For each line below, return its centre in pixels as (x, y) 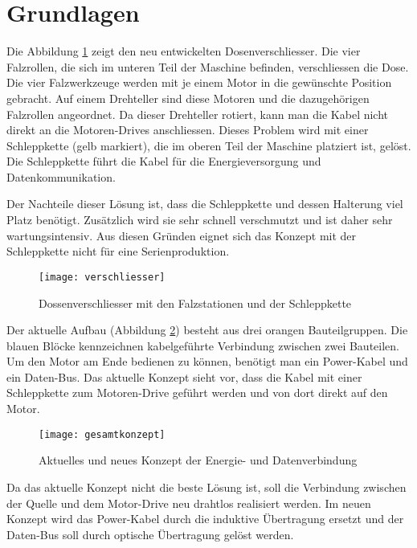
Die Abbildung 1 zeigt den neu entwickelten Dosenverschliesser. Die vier (184, 51)
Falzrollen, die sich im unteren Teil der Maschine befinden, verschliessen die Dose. (208, 66)
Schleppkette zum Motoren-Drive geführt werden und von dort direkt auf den (197, 393)
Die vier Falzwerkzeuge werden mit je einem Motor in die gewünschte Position (199, 82)
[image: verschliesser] (102, 277)
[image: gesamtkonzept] (102, 434)
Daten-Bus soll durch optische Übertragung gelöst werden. (150, 534)
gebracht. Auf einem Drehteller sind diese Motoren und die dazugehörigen (188, 98)
